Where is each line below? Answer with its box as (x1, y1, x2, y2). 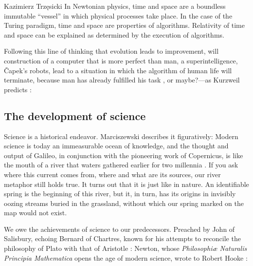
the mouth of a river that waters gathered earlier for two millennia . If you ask (4, 160, 238, 170)
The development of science (4, 108, 146, 123)
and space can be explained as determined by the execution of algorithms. (4, 29, 224, 40)
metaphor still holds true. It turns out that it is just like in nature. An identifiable (4, 179, 249, 189)
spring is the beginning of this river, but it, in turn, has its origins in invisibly (4, 188, 236, 199)
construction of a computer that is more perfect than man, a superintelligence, (4, 55, 238, 65)
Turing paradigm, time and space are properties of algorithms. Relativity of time (4, 20, 245, 30)
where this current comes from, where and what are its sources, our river (4, 169, 221, 179)
